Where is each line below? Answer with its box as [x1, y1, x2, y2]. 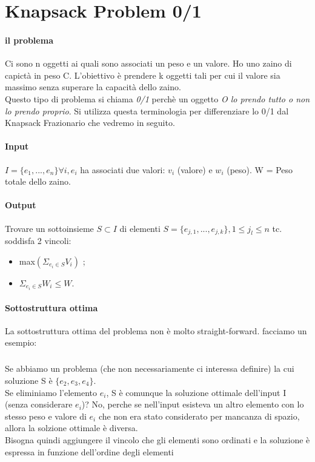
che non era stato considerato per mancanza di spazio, [98, 409, 300, 422]
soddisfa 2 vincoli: [5, 234, 71, 247]
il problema [5, 33, 53, 46]
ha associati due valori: [80, 163, 165, 176]
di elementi [119, 222, 161, 234]
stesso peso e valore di [5, 409, 87, 422]
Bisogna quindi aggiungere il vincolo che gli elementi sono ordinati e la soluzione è [5, 433, 310, 446]
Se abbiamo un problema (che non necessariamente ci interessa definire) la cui [5, 362, 294, 375]
